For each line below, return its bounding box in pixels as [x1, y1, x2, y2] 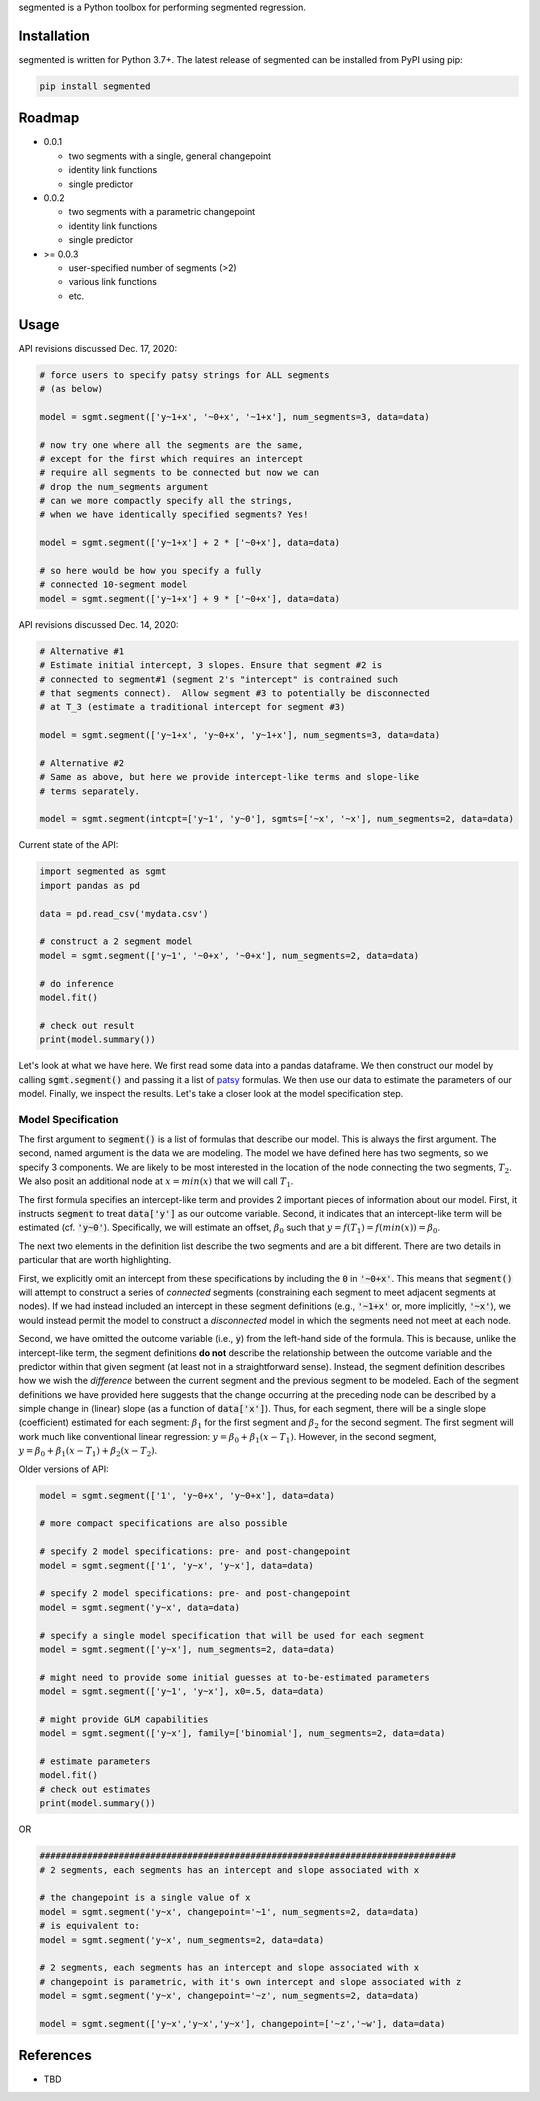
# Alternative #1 [39, 645, 125, 657]
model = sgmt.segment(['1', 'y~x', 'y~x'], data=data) [39, 1560, 314, 1571]
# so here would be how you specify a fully [39, 565, 262, 577]
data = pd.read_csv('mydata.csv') [39, 908, 209, 919]
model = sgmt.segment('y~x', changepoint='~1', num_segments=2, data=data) [39, 1906, 420, 1917]
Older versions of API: [18, 1463, 109, 1475]
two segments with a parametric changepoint [68, 206, 256, 218]
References [18, 2047, 92, 2064]
